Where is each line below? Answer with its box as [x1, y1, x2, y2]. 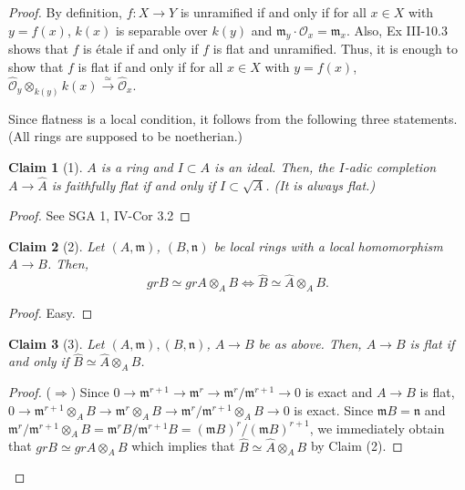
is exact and [305, 383, 373, 402]
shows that [8, 39, 68, 58]
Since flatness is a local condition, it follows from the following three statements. [8, 108, 458, 128]
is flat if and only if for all [77, 56, 223, 76]
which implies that [131, 436, 235, 455]
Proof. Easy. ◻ [8, 303, 93, 322]
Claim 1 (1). [8, 157, 83, 176]
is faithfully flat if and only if [51, 175, 216, 194]
